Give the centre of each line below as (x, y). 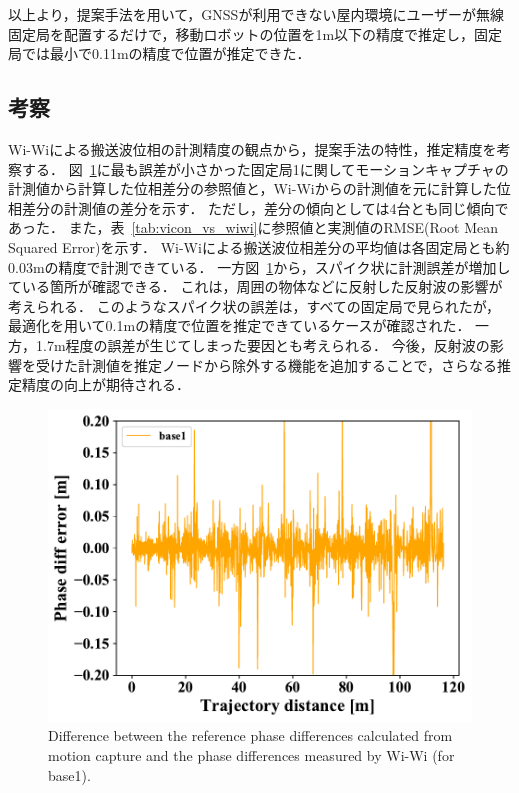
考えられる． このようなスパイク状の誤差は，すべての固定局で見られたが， (254, 305)
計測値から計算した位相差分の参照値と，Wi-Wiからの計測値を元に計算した (252, 188)
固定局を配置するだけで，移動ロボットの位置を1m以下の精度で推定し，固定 (255, 33)
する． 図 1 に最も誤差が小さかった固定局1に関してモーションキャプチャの (265, 168)
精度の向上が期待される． (105, 384)
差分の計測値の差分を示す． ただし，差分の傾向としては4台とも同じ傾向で (265, 207)
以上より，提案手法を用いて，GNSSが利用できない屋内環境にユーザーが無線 (256, 14)
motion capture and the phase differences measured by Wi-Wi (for (251, 755)
